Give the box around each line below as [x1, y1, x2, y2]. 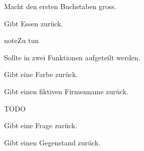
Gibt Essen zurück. [4, 18, 63, 28]
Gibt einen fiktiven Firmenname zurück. [4, 86, 129, 96]
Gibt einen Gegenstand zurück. [4, 137, 101, 147]
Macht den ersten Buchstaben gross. [4, 1, 117, 11]
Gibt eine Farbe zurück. [4, 69, 78, 80]
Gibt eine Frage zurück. [4, 120, 78, 131]
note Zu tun [4, 35, 39, 46]
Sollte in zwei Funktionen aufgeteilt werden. [4, 52, 140, 62]
